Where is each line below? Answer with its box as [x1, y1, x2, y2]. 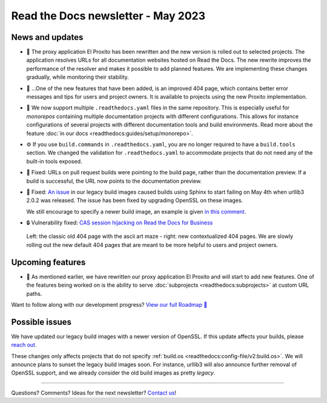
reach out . [11, 341, 37, 349]
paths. [26, 290, 42, 297]
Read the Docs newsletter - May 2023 [11, 9, 206, 22]
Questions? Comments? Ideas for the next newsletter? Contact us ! [11, 389, 177, 396]
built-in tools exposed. [26, 157, 82, 165]
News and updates [11, 32, 84, 42]
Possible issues [11, 316, 72, 327]
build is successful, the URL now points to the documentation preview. [26, 177, 202, 185]
